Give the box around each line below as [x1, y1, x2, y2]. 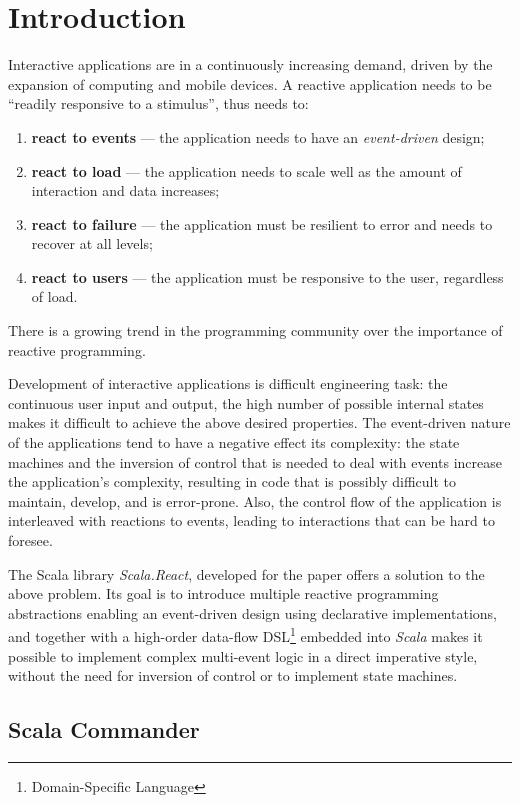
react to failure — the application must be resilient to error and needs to [31, 213, 493, 234]
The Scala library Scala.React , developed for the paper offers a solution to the [8, 563, 485, 584]
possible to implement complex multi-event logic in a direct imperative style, [8, 645, 478, 666]
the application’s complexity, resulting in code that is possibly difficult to [8, 471, 457, 492]
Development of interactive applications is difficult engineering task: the [8, 373, 448, 394]
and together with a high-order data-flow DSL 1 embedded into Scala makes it [8, 623, 483, 647]
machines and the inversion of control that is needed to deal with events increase [8, 451, 502, 472]
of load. [31, 286, 78, 307]
